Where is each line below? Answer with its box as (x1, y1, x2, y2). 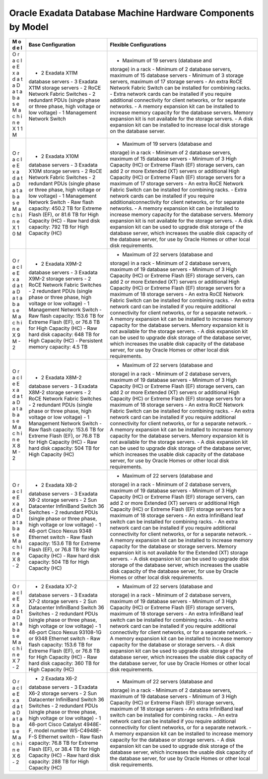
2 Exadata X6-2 (41, 675, 77, 682)
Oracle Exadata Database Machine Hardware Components (9, 7, 254, 18)
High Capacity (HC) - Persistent (28, 337, 103, 344)
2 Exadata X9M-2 (41, 260, 82, 267)
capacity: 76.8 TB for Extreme (28, 739, 99, 746)
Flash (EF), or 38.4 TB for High (28, 746, 100, 753)
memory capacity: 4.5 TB (28, 344, 88, 351)
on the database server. (110, 128, 166, 135)
